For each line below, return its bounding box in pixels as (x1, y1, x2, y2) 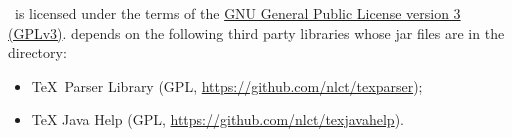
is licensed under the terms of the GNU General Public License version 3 (14, 3, 461, 23)
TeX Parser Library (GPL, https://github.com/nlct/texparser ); (31, 75, 423, 96)
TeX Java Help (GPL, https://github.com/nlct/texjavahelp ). (31, 109, 404, 130)
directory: (8, 42, 67, 63)
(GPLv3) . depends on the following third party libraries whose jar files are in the (8, 22, 505, 43)
